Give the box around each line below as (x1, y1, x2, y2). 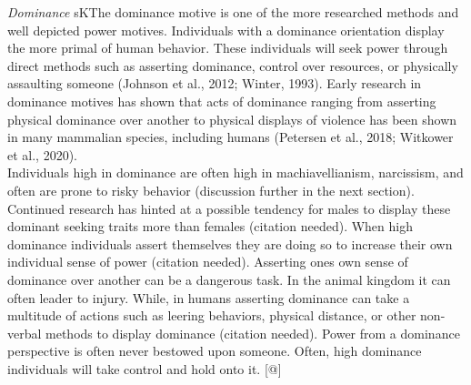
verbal (7, 323, 42, 342)
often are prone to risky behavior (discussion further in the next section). (7, 180, 415, 199)
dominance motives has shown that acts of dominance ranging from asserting (7, 91, 436, 110)
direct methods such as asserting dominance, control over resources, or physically (7, 56, 458, 75)
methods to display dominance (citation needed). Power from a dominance (45, 323, 460, 342)
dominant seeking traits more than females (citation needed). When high (7, 217, 413, 236)
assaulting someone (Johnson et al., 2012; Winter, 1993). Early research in (7, 74, 422, 93)
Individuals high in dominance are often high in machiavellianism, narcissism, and (7, 163, 464, 182)
